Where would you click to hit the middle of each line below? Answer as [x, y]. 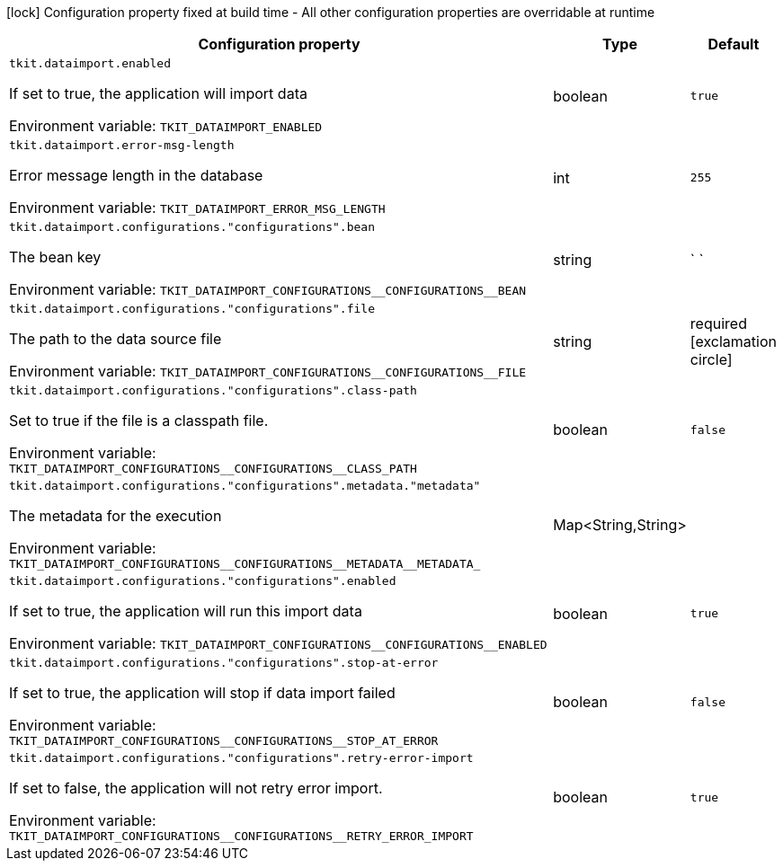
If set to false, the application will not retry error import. [196, 788]
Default [734, 44]
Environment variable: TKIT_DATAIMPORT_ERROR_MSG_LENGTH [197, 208]
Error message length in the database [136, 175]
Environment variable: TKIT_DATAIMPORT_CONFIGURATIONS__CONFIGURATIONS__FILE [268, 371]
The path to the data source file [116, 339]
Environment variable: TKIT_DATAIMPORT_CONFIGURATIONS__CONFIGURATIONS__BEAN [268, 289]
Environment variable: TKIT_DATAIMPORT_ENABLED [166, 126]
